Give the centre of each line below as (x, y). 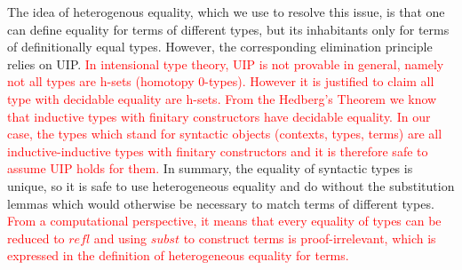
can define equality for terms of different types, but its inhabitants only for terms (228, 29)
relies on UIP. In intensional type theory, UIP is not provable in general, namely (226, 64)
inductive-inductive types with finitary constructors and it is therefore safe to (218, 151)
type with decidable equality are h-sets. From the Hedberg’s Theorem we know (222, 98)
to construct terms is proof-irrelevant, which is (310, 238)
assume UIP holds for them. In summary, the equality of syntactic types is (210, 168)
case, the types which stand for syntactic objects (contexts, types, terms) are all (225, 134)
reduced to (36, 238)
